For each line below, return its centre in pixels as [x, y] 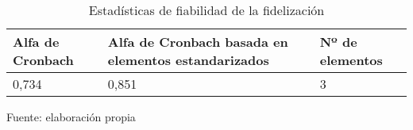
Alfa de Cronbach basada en [198, 42]
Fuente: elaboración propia [71, 117]
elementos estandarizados [188, 60]
